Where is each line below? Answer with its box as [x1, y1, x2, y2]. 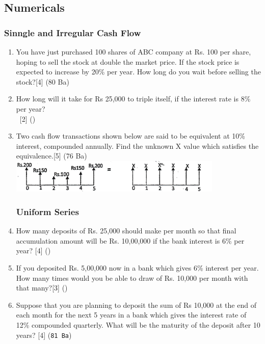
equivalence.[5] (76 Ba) [16, 150, 87, 161]
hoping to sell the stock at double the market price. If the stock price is [16, 56, 240, 67]
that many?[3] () [16, 282, 68, 293]
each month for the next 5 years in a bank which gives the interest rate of [16, 309, 247, 320]
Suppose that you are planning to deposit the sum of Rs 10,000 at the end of [16, 299, 256, 310]
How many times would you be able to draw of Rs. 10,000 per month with [16, 272, 248, 283]
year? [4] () [16, 245, 51, 256]
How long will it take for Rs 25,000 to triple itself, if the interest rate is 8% [16, 93, 251, 104]
